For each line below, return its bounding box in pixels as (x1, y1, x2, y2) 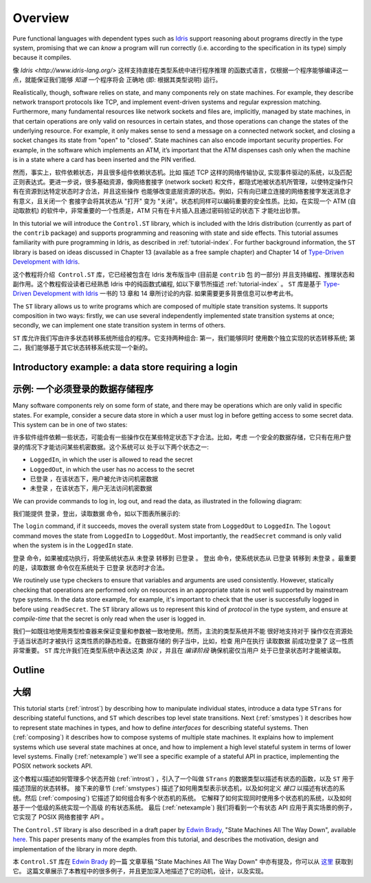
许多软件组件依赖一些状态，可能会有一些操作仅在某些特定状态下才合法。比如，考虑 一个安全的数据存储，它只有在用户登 (12, 433, 352, 441)
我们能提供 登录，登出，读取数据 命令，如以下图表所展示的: (12, 509, 181, 518)
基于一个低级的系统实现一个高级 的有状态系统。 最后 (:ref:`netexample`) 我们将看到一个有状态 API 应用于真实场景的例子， (12, 803, 357, 812)
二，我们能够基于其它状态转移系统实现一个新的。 (12, 343, 151, 352)
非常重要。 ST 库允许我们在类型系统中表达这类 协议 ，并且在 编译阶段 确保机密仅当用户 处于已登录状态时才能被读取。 (12, 646, 345, 655)
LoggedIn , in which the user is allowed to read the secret (30, 455, 193, 463)
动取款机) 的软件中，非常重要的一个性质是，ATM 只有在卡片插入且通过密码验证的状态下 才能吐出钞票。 (12, 207, 304, 215)
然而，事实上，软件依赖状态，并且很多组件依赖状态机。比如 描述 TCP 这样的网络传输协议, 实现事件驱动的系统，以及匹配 (12, 168, 352, 176)
